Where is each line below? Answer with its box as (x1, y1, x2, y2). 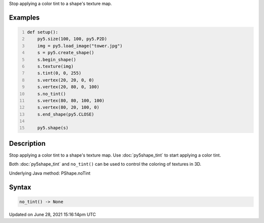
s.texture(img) (37, 64, 74, 69)
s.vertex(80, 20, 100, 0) (37, 105, 100, 110)
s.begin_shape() (37, 57, 77, 62)
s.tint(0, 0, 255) (37, 70, 82, 76)
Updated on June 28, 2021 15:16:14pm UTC (9, 211, 96, 217)
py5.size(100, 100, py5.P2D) (37, 36, 108, 42)
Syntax (9, 183, 31, 191)
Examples (9, 13, 40, 22)
